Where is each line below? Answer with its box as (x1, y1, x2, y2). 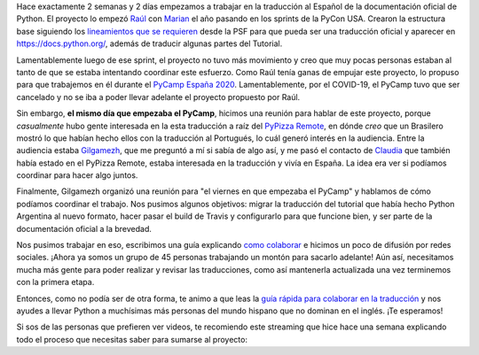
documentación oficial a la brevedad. (16, 223, 153, 234)
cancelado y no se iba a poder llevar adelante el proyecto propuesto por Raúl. (16, 91, 301, 102)
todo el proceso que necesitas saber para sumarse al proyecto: (16, 334, 248, 344)
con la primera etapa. (16, 277, 95, 288)
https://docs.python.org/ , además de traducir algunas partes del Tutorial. (16, 38, 283, 49)
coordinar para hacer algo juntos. (16, 170, 138, 181)
